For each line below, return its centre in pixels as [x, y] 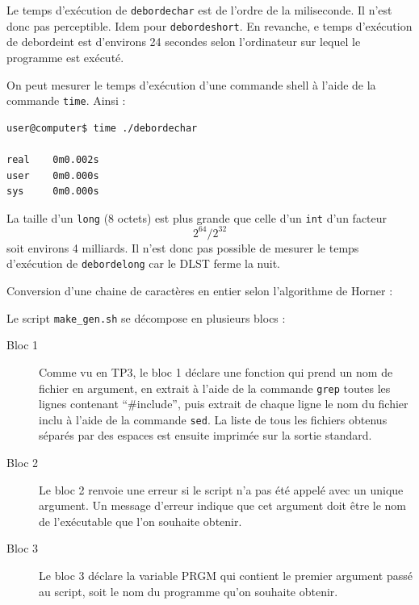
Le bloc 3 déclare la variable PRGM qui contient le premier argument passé [226, 576]
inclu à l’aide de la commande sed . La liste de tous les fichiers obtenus [213, 419]
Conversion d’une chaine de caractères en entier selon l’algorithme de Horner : [200, 291]
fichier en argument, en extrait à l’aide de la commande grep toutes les [215, 388]
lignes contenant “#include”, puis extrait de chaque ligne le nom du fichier [224, 404]
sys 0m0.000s [53, 192]
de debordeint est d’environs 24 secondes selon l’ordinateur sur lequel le [184, 42]
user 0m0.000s [53, 175]
